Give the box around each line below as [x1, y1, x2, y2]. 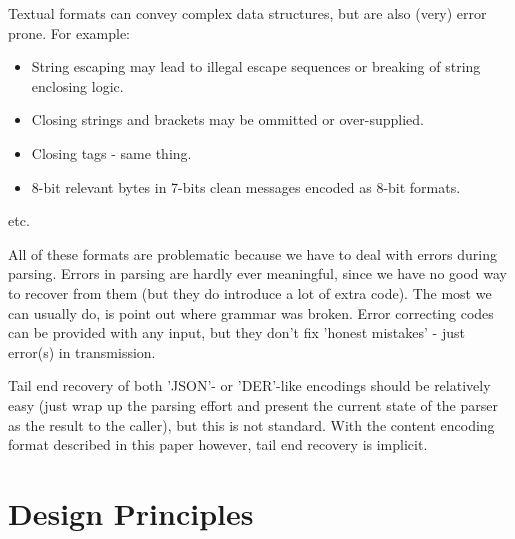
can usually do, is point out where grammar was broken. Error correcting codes [8, 302, 494, 323]
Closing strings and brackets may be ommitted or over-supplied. [31, 109, 424, 130]
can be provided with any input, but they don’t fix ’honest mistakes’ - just [8, 322, 465, 343]
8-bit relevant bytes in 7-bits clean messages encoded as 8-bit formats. [31, 176, 461, 197]
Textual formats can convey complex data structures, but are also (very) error [8, 3, 487, 23]
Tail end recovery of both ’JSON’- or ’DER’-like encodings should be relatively [8, 375, 491, 396]
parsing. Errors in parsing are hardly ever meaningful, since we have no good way [8, 263, 507, 284]
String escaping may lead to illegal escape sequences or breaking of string [31, 56, 481, 77]
